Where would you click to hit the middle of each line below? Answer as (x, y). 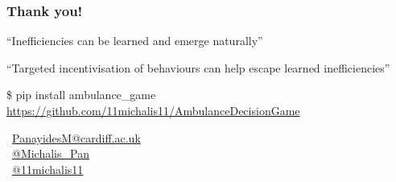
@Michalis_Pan (51, 153)
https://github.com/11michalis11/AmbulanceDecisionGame (153, 110)
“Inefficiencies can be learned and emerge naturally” (135, 41)
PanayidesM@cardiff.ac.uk (76, 137)
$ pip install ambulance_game (81, 95)
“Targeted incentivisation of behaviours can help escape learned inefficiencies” (198, 67)
